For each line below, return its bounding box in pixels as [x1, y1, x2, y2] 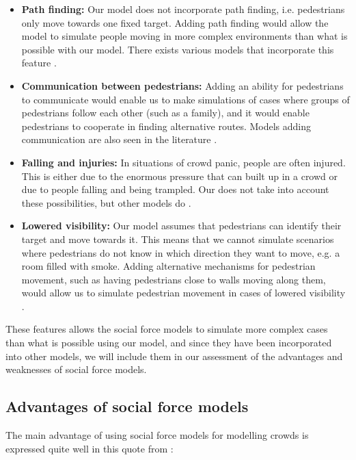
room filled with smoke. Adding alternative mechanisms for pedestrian [21, 259, 316, 273]
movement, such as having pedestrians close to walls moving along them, [21, 272, 326, 286]
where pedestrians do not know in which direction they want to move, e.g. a [21, 245, 340, 259]
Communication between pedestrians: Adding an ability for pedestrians [21, 78, 344, 92]
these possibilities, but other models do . [21, 195, 191, 209]
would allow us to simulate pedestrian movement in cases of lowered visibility [21, 285, 346, 300]
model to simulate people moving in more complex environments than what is [21, 29, 348, 43]
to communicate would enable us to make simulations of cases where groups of [21, 92, 350, 106]
